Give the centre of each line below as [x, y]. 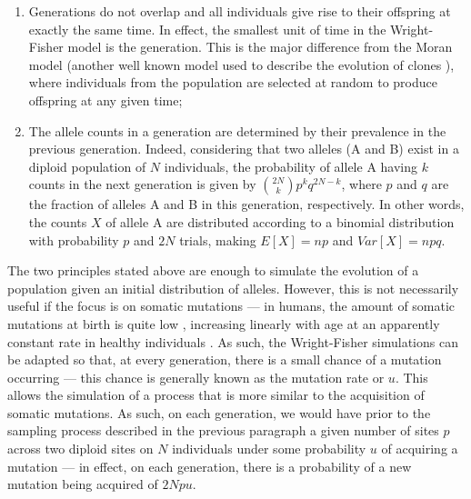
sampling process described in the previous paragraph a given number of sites [223, 430]
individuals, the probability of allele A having [291, 166]
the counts [58, 221]
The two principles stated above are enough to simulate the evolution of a [213, 270]
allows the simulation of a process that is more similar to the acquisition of [216, 395]
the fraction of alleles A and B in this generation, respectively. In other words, [246, 204]
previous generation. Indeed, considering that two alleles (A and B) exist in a [244, 149]
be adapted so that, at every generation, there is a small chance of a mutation [225, 359]
